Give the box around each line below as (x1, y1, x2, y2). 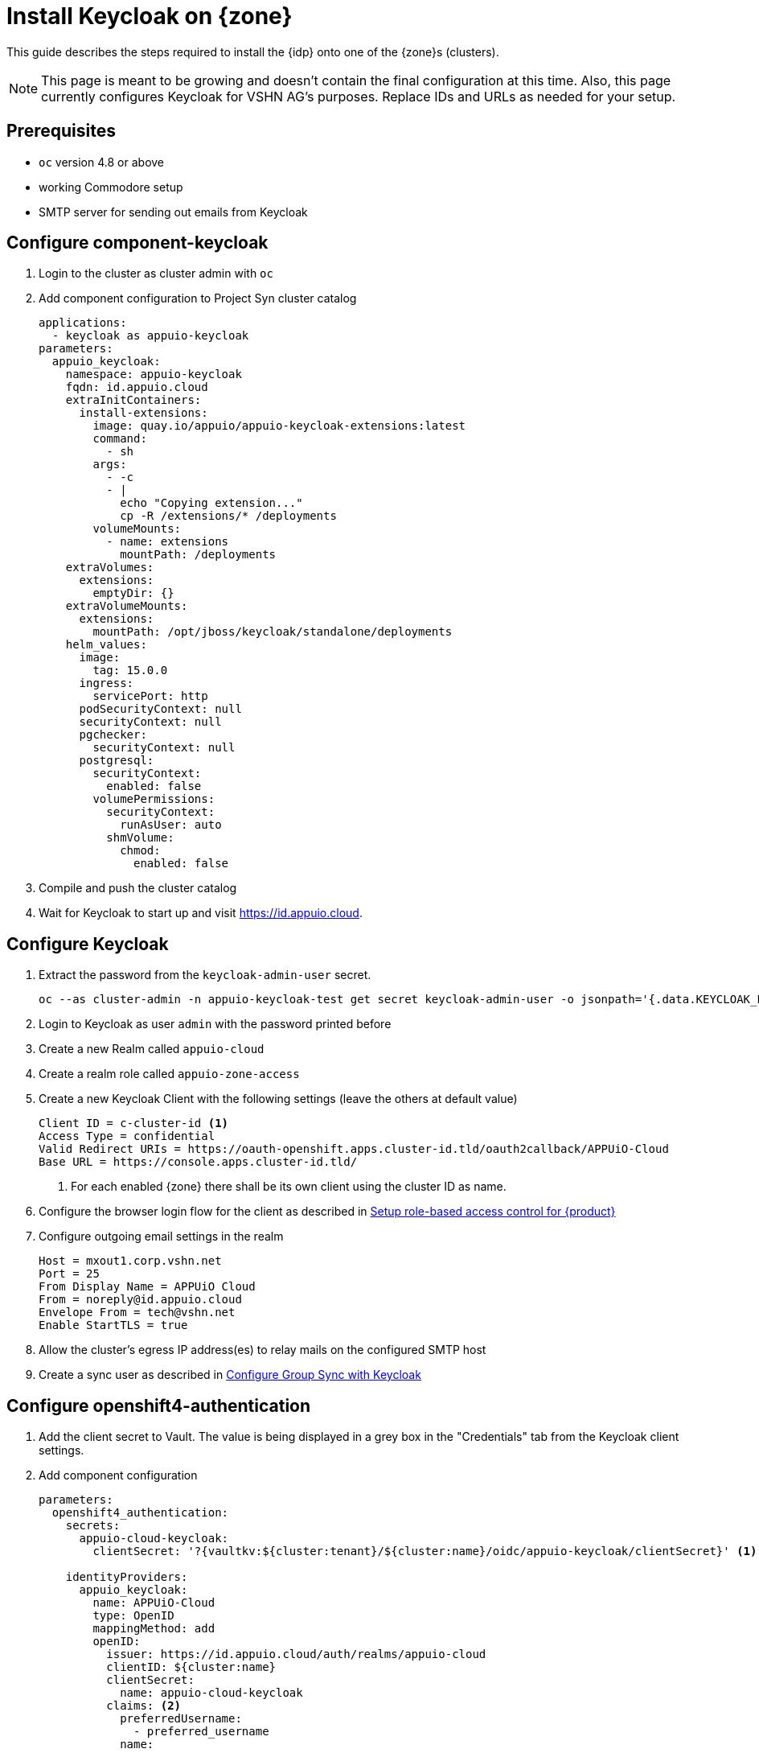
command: (92, 432, 147, 446)
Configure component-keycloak (6, 232, 269, 253)
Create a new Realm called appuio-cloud (39, 1042, 265, 1056)
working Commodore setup (39, 179, 183, 194)
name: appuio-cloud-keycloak (120, 1686, 303, 1700)
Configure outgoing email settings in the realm (39, 1229, 284, 1244)
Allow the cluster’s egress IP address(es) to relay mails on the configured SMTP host (39, 1343, 486, 1357)
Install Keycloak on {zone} (6, 2, 293, 30)
